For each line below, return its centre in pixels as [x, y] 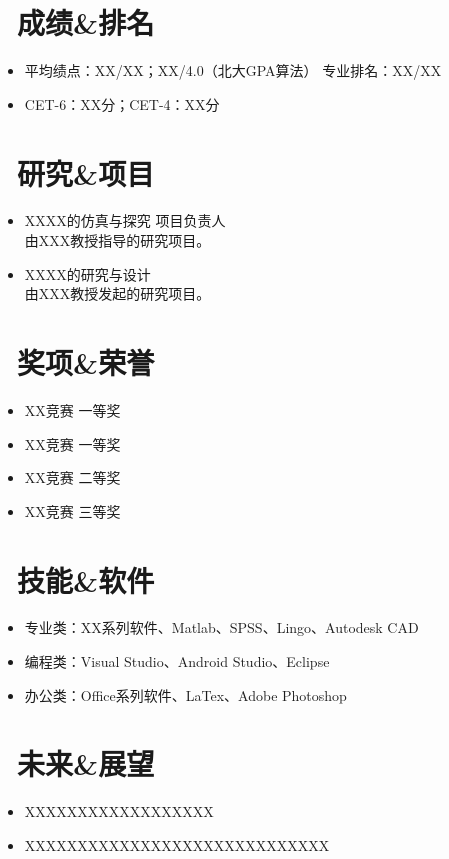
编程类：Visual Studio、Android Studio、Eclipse [177, 661]
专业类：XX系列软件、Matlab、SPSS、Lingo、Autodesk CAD [221, 627]
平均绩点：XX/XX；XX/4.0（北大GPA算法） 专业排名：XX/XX [233, 70]
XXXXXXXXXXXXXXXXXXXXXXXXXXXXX [177, 844]
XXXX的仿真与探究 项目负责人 [125, 220]
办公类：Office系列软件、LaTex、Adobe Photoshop [185, 694]
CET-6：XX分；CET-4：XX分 [122, 103]
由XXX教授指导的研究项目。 [117, 240]
